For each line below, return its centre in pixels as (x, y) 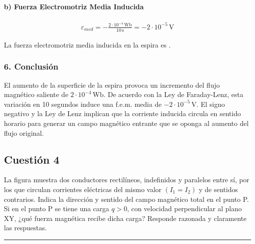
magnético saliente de (36, 94)
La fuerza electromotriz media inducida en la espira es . (87, 44)
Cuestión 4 (32, 159)
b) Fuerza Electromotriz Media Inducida (74, 6)
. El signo (211, 104)
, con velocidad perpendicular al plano (184, 208)
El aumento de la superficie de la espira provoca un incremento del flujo (112, 85)
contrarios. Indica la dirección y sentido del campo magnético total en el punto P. (127, 199)
